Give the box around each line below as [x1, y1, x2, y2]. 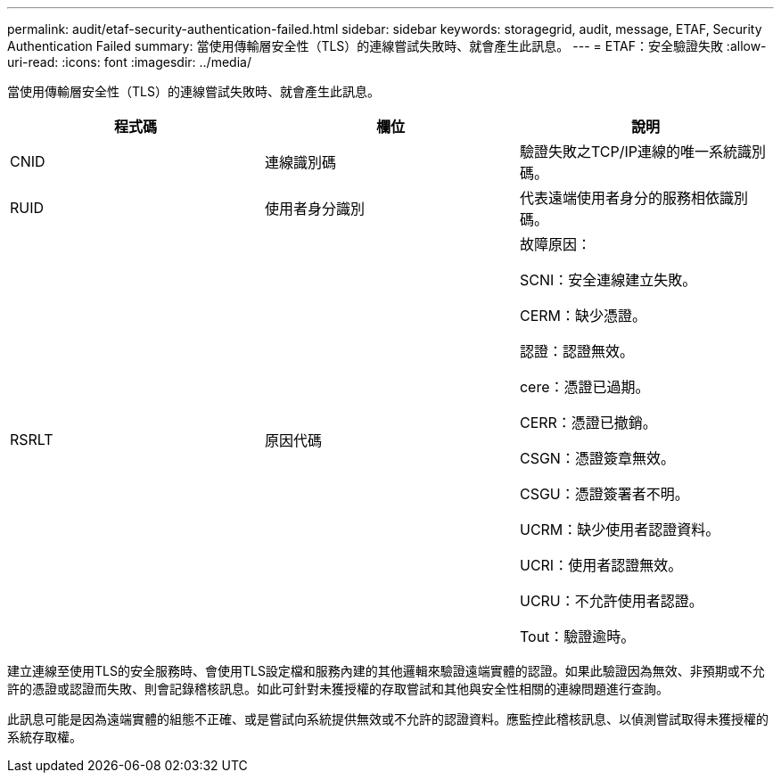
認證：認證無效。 [519, 342, 634, 360]
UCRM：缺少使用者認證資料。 [519, 521, 720, 538]
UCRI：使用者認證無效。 [519, 556, 683, 574]
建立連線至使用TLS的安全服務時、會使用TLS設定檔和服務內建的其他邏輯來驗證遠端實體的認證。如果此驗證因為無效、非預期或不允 [7, 663, 765, 678]
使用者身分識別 [264, 200, 365, 218]
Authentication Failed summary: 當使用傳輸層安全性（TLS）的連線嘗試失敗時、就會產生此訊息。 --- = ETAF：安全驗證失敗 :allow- [7, 38, 767, 53]
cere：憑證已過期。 [519, 378, 650, 396]
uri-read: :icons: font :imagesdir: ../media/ [7, 54, 251, 70]
